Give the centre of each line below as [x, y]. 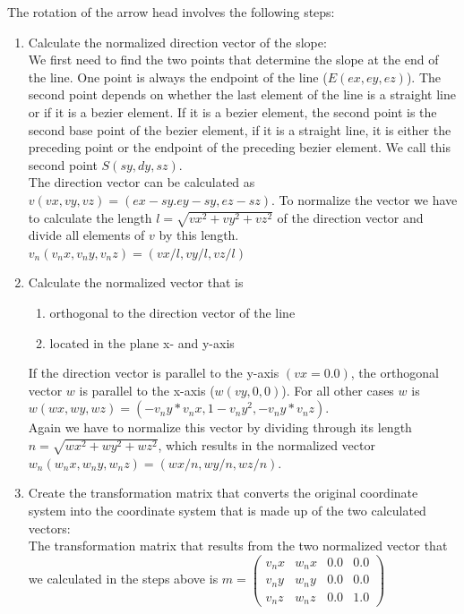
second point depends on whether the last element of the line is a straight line [242, 94]
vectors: [49, 528]
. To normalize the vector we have [364, 199]
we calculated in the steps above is [123, 579]
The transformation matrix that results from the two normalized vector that [238, 546]
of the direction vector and [350, 217]
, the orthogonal [395, 373]
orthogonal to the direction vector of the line [172, 313]
